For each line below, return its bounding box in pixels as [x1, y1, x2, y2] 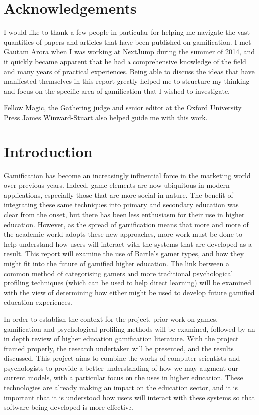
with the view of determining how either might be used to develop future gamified [4, 287, 255, 297]
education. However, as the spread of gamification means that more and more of [4, 219, 249, 229]
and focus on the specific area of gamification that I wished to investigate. [4, 85, 230, 96]
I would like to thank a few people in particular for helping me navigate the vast [4, 27, 250, 37]
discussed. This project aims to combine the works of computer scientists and [4, 353, 240, 363]
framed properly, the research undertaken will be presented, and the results [4, 343, 234, 353]
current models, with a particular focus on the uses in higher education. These [4, 372, 243, 383]
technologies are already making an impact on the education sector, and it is [4, 382, 238, 393]
